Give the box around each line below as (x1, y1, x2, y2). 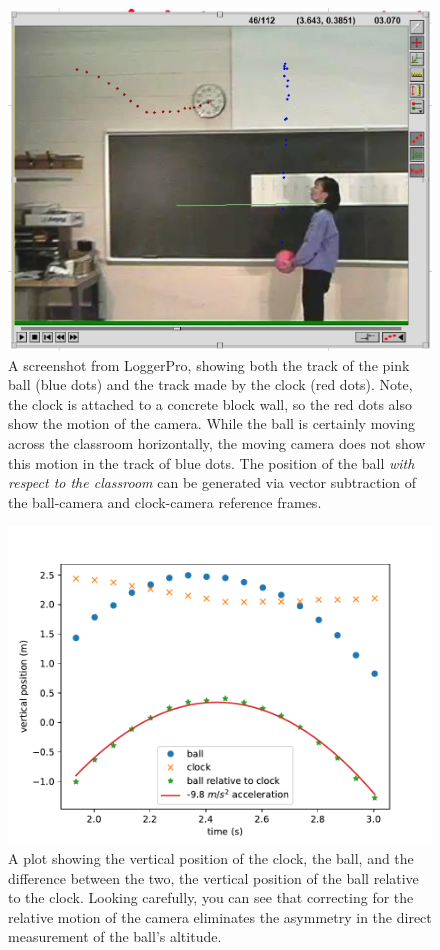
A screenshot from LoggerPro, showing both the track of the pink (8, 354, 410, 375)
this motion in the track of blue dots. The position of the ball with (8, 452, 415, 473)
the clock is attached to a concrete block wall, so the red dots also (8, 393, 412, 414)
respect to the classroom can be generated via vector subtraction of (8, 472, 417, 493)
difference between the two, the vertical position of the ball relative (8, 867, 419, 888)
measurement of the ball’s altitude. (8, 926, 222, 947)
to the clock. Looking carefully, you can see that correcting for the (8, 887, 414, 908)
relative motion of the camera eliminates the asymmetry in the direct (8, 906, 432, 927)
